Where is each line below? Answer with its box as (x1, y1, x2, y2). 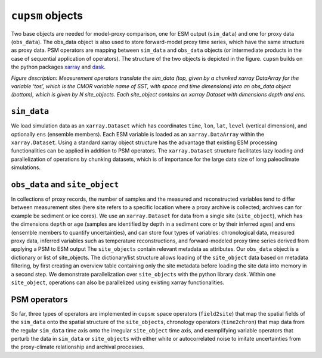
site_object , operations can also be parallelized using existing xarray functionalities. (11, 279, 225, 286)
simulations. (11, 164, 41, 171)
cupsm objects (11, 9, 83, 22)
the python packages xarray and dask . (11, 63, 106, 71)
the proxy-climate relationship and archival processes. (11, 343, 144, 351)
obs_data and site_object (11, 179, 119, 189)
